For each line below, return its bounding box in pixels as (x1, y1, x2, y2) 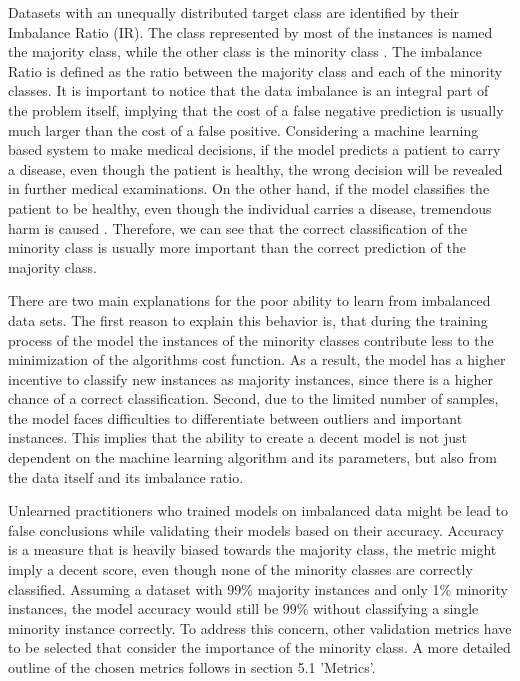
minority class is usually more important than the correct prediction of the (8, 237, 466, 258)
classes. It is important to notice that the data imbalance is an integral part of (8, 80, 489, 101)
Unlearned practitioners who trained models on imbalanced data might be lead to (8, 500, 509, 521)
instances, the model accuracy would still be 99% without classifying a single (8, 598, 479, 619)
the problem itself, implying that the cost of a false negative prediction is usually (8, 99, 504, 120)
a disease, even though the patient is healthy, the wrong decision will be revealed (8, 158, 503, 179)
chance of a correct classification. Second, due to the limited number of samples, (8, 388, 499, 409)
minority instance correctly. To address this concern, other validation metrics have (8, 617, 512, 638)
